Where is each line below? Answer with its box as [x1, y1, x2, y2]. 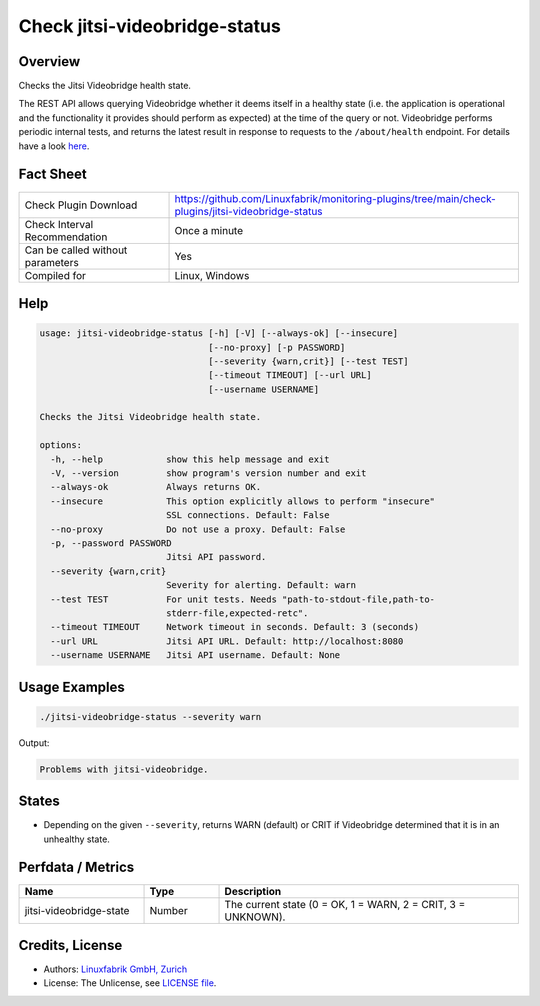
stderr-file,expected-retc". [165, 607, 309, 619]
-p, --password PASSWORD [50, 538, 172, 549]
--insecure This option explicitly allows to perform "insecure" [50, 495, 435, 507]
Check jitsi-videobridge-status [18, 15, 282, 37]
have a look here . [18, 140, 90, 152]
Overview [18, 53, 81, 70]
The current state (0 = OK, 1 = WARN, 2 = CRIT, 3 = [224, 898, 466, 912]
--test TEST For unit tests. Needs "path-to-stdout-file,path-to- [50, 593, 435, 605]
